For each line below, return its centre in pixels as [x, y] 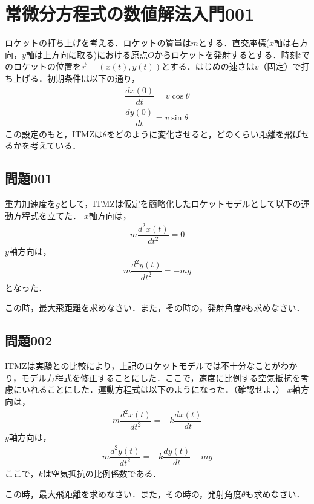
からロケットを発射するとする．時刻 [226, 54]
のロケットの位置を [43, 66]
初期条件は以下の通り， [93, 78]
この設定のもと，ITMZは [54, 133]
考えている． [55, 146]
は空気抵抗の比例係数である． [102, 473]
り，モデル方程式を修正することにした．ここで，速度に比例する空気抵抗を [153, 377]
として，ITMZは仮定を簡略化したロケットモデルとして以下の [180, 204]
